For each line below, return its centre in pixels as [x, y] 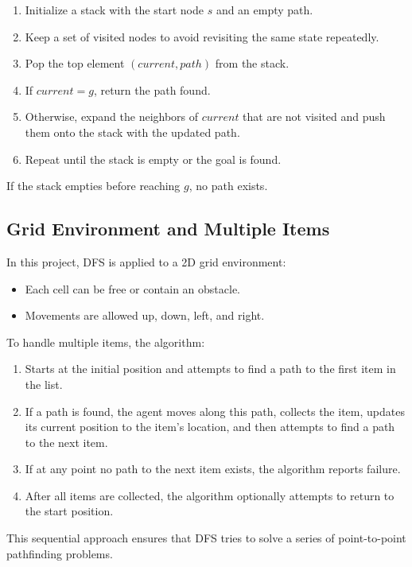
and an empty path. [264, 10]
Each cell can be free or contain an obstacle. [133, 288]
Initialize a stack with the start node [114, 10]
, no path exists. [228, 186]
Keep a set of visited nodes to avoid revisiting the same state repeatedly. [202, 36]
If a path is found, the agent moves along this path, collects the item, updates [215, 411]
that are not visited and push [314, 117]
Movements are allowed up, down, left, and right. [145, 315]
